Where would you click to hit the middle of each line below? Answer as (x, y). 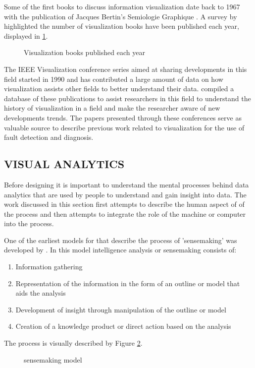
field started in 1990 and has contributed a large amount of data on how (114, 79)
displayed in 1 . (26, 35)
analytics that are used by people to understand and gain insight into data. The (125, 194)
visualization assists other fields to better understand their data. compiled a (119, 89)
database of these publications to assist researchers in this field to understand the (127, 98)
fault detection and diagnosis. (49, 137)
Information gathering (49, 267)
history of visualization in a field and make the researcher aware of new (112, 108)
